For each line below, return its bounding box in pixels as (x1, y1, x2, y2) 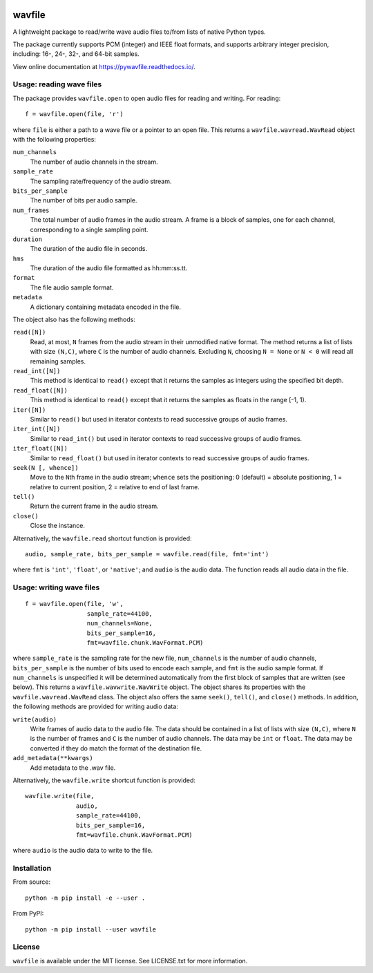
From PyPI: (12, 909, 44, 918)
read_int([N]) (12, 367, 61, 375)
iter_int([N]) (12, 425, 61, 433)
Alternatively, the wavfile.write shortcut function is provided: (12, 776, 196, 784)
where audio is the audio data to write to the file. (12, 847, 153, 855)
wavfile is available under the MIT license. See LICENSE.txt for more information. (12, 956, 248, 965)
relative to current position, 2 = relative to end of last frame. (30, 482, 200, 491)
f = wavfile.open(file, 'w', (25, 600, 124, 608)
